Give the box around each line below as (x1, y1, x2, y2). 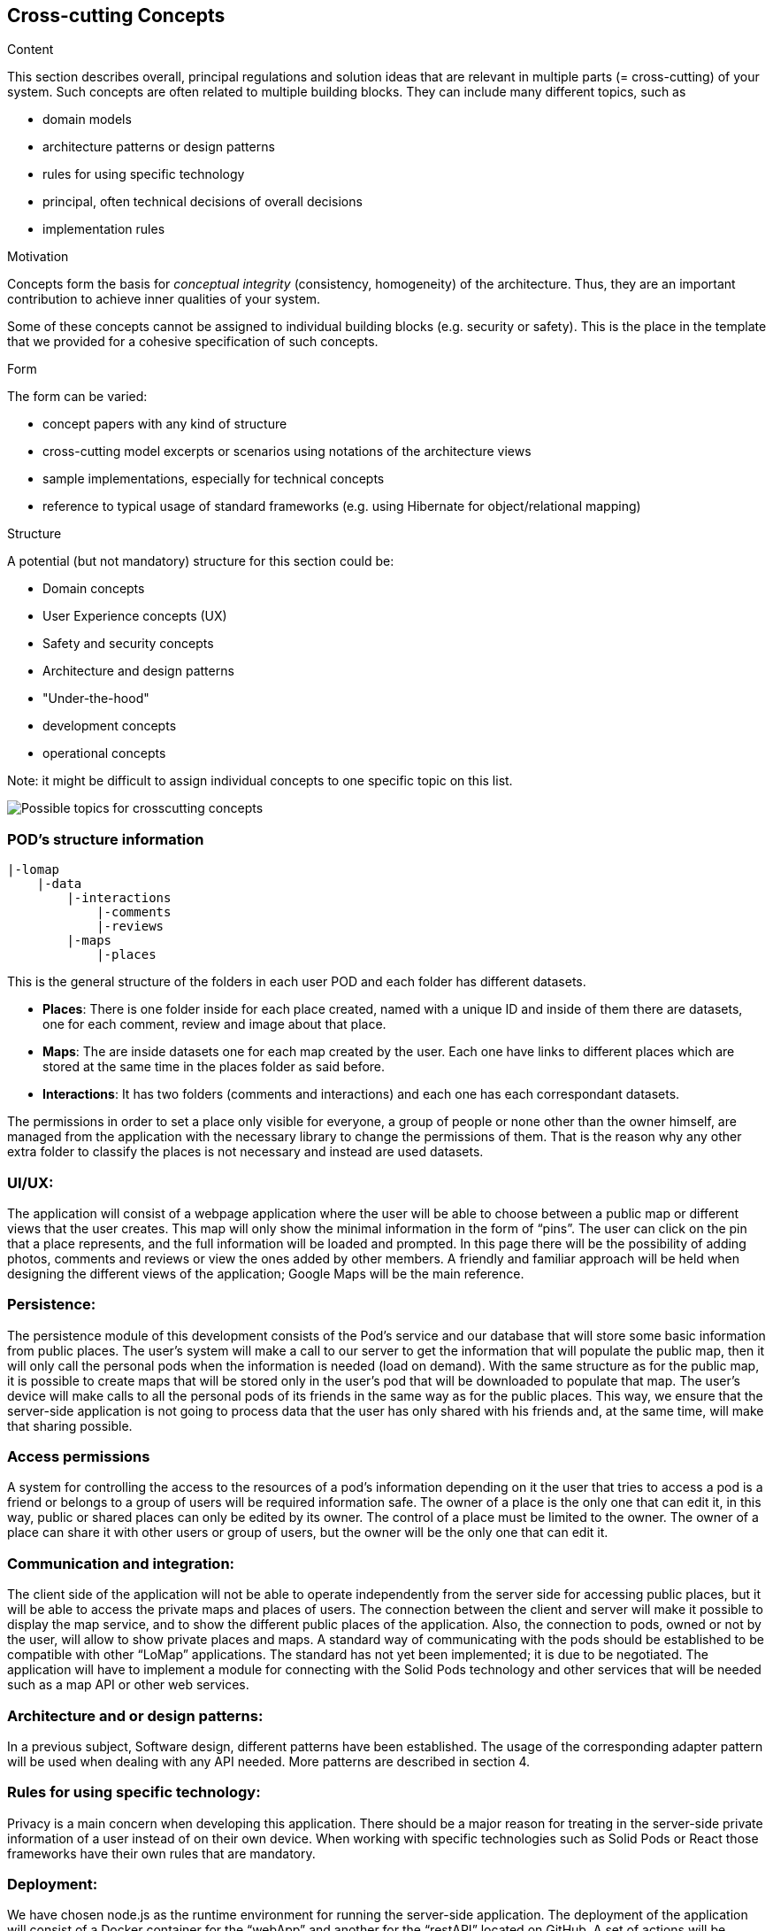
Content (7, 42, 54, 58)
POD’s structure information (7, 830, 204, 848)
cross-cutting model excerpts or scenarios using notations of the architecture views (42, 444, 532, 460)
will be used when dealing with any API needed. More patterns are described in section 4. (7, 1753, 531, 1769)
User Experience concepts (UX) (42, 608, 227, 624)
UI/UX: (7, 1173, 54, 1192)
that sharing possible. (7, 1417, 133, 1433)
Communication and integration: (7, 1554, 235, 1572)
